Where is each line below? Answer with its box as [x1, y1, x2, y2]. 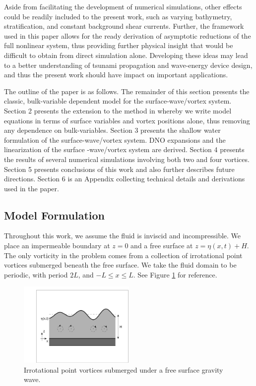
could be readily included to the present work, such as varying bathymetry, [4, 11, 232, 21]
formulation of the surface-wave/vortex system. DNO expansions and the [4, 134, 226, 145]
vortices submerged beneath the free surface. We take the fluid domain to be [4, 260, 237, 270]
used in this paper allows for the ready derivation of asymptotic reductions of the [4, 30, 251, 41]
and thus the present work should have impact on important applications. [4, 69, 228, 80]
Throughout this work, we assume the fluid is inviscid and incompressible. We [4, 230, 241, 241]
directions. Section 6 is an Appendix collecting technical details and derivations [4, 173, 245, 184]
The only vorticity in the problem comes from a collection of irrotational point [4, 250, 243, 260]
